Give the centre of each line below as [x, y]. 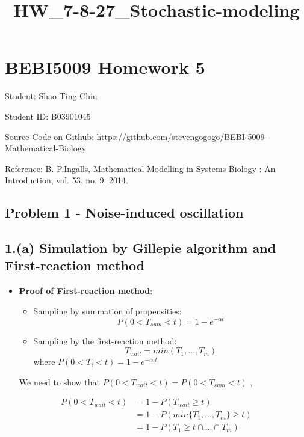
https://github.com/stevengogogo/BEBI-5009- [182, 136]
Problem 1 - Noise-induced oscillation [124, 212]
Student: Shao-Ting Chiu [51, 96]
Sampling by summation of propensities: [107, 310]
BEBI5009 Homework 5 [105, 67]
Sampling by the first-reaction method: [105, 341]
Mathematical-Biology [46, 148]
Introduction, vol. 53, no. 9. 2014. [67, 180]
